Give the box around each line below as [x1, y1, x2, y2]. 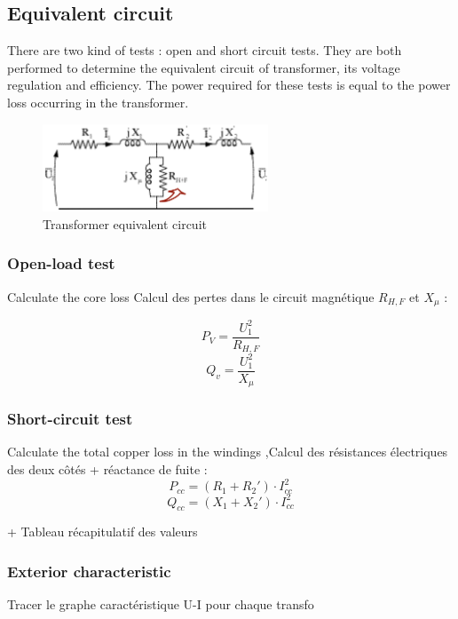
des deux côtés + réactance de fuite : [7, 460, 208, 478]
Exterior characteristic [7, 559, 171, 582]
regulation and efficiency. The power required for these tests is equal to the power [7, 75, 451, 94]
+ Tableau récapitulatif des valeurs [7, 522, 198, 541]
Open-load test [7, 252, 115, 274]
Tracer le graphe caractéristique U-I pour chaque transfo [7, 595, 314, 614]
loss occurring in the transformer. [7, 92, 189, 111]
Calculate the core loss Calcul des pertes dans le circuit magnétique [7, 287, 375, 306]
